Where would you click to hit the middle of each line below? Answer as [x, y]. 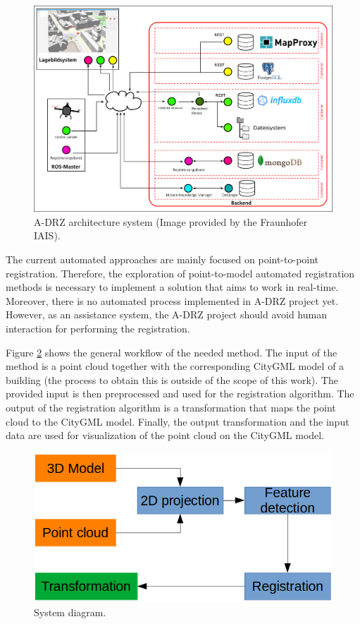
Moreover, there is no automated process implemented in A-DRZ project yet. [172, 300]
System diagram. [70, 612]
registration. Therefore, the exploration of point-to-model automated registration [180, 273]
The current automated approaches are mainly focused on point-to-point [162, 259]
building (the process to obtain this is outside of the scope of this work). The [172, 379]
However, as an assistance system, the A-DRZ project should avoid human [166, 314]
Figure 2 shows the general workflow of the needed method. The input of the [172, 352]
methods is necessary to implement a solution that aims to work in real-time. [172, 287]
